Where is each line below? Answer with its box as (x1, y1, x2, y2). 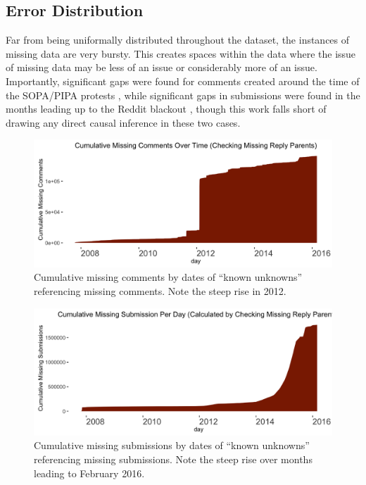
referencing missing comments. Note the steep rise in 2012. (34, 283, 286, 298)
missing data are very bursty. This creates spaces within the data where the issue (6, 46, 356, 61)
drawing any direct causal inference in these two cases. (6, 115, 241, 130)
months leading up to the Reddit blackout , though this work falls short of (6, 101, 327, 116)
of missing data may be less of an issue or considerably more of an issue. (6, 60, 317, 75)
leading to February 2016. (34, 465, 145, 480)
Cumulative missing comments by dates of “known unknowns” (34, 270, 303, 284)
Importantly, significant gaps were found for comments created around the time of (6, 73, 360, 88)
